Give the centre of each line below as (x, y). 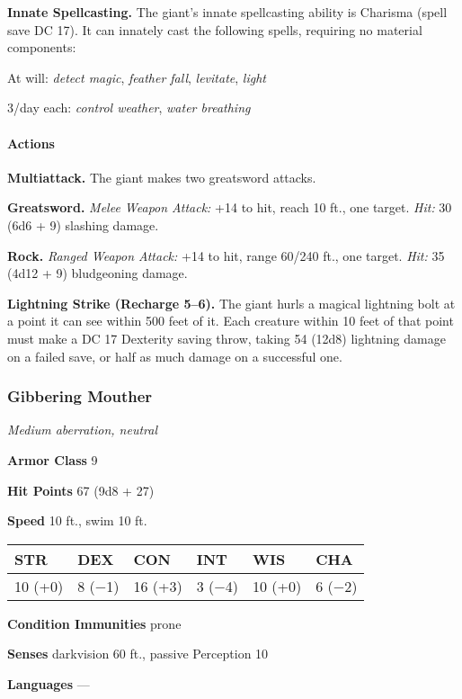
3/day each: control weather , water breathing (129, 108)
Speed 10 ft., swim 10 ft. (77, 520)
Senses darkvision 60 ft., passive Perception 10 (138, 654)
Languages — (49, 683)
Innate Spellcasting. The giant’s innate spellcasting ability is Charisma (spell (227, 12)
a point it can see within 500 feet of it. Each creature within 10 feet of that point (231, 321)
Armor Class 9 (53, 459)
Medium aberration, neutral (82, 430)
